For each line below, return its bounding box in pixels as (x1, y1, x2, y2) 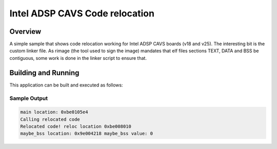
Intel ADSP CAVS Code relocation (9, 8, 155, 19)
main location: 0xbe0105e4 (20, 109, 88, 115)
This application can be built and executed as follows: (9, 82, 123, 88)
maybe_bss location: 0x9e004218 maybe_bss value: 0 (20, 131, 153, 137)
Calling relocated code (20, 116, 81, 122)
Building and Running (9, 68, 80, 77)
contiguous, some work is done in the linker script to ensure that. (9, 55, 147, 61)
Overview (9, 27, 42, 36)
